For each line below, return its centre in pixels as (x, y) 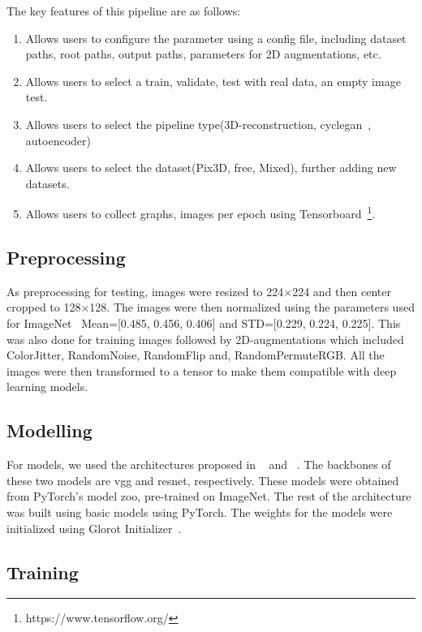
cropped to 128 (44, 307)
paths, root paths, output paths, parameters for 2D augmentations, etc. (203, 54)
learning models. (47, 387)
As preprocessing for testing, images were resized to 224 (145, 291)
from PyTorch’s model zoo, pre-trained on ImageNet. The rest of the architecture (209, 496)
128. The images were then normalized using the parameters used (252, 307)
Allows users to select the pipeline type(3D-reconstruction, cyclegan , (198, 124)
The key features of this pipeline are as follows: (124, 11)
